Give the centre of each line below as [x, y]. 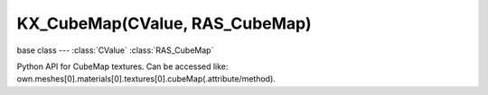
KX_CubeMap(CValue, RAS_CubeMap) [164, 23]
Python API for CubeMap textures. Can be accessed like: [122, 66]
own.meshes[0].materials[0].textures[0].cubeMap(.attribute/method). [146, 79]
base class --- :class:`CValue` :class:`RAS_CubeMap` [115, 50]
